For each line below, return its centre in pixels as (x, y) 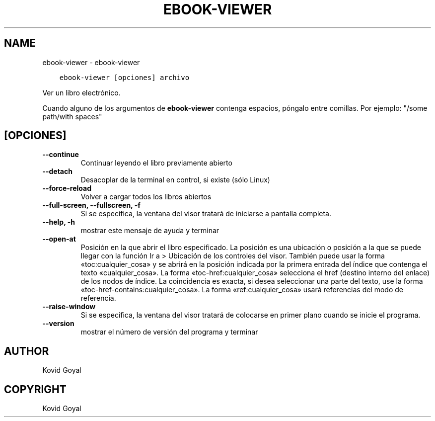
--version (58, 324)
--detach (57, 171)
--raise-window (69, 307)
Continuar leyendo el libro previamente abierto (156, 163)
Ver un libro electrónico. (81, 92)
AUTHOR (27, 351)
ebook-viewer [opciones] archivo (124, 77)
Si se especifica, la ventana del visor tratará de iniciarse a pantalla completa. (206, 214)
